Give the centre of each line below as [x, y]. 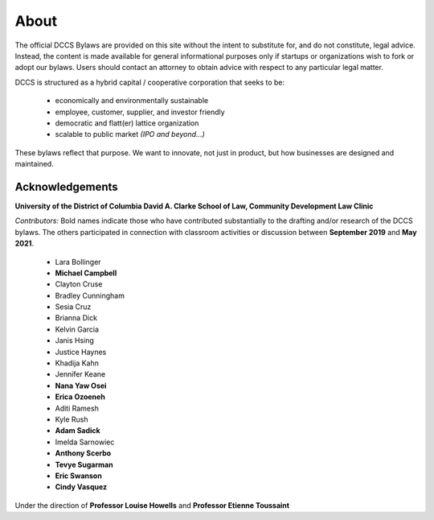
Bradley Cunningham [90, 295]
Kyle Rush [72, 419]
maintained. [34, 164]
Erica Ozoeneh [80, 397]
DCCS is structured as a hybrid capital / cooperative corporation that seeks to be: [150, 82]
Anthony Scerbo [83, 453]
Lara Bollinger [78, 262]
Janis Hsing [74, 340]
